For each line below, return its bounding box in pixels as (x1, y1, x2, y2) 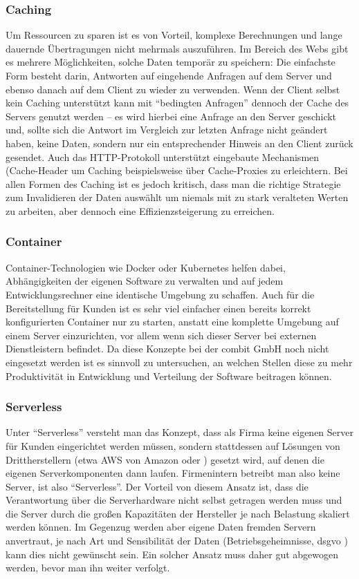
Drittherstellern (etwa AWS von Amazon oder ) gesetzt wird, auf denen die (6, 452, 324, 466)
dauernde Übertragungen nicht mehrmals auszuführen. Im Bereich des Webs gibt (6, 41, 349, 55)
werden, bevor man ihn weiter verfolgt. (6, 560, 170, 575)
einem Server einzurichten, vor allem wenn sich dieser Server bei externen (6, 328, 317, 342)
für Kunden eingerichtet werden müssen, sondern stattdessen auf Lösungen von (6, 438, 340, 453)
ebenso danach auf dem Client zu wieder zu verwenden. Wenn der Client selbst (6, 82, 340, 96)
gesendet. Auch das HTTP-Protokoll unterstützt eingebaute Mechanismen (6, 149, 320, 164)
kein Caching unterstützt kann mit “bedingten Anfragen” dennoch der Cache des (6, 95, 349, 110)
